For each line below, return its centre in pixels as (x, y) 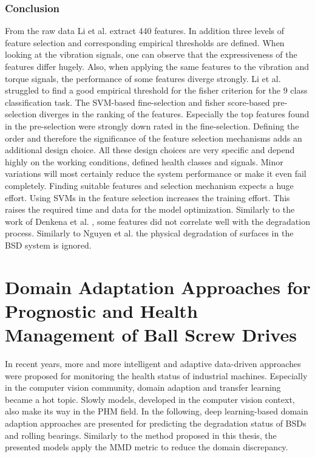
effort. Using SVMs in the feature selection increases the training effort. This (147, 197)
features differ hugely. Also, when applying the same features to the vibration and (157, 66)
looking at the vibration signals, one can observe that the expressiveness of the (151, 54)
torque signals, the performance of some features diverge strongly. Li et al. (143, 78)
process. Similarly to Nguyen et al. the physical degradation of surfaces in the (149, 233)
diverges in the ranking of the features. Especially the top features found (174, 114)
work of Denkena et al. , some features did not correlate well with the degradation (157, 221)
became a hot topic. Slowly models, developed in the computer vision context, (150, 399)
